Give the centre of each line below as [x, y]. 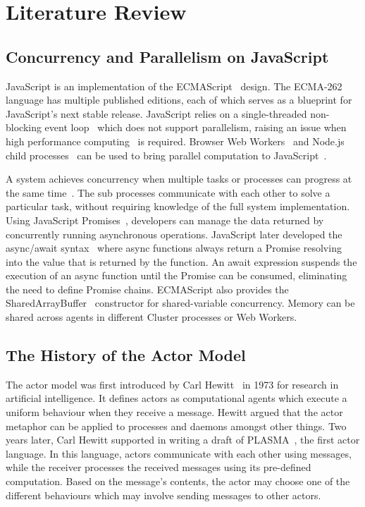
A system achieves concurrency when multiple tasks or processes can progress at [179, 179]
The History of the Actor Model [126, 355]
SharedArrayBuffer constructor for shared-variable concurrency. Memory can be [180, 303]
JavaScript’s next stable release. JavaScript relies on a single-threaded [156, 113]
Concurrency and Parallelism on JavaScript [167, 56]
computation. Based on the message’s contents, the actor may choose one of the [178, 481]
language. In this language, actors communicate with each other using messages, [179, 453]
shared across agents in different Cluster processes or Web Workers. [151, 317]
